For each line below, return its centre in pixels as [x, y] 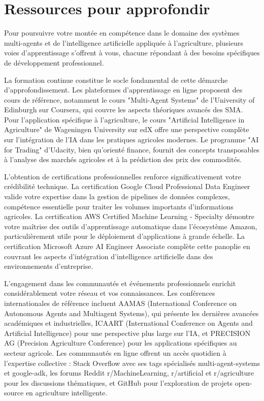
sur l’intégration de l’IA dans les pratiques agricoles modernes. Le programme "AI [131, 140]
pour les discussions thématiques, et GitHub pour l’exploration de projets [119, 382]
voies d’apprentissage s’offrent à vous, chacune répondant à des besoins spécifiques [132, 53]
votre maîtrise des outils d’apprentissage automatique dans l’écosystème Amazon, [131, 226]
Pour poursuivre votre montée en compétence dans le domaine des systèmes [122, 33]
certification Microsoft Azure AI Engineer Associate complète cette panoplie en [127, 246]
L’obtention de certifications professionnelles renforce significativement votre [123, 176]
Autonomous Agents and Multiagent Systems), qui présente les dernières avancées [131, 313]
